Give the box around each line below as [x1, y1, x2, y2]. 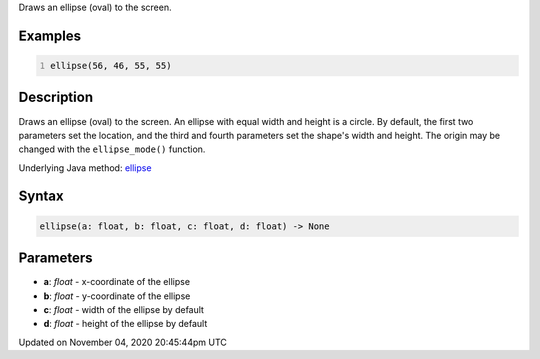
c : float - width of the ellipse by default [43, 303, 205, 315]
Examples [18, 27, 82, 44]
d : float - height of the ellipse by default [43, 318, 208, 330]
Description [18, 89, 94, 106]
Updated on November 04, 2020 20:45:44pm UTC [18, 336, 227, 348]
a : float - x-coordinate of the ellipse [43, 276, 190, 288]
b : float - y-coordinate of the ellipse [43, 290, 191, 302]
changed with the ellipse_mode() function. [18, 143, 206, 155]
